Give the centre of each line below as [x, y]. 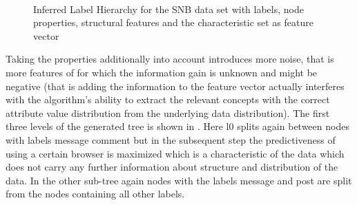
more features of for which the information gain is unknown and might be [162, 72]
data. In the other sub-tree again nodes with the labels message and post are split [179, 180]
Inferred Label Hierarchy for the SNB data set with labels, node [168, 9]
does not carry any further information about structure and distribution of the [172, 167]
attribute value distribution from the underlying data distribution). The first [168, 112]
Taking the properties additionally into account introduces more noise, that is [170, 59]
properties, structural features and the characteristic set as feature [173, 22]
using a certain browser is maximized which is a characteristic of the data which [175, 153]
